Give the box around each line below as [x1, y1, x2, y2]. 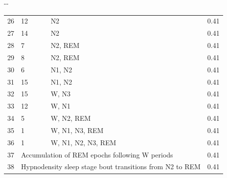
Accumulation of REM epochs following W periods [21, 149, 173, 159]
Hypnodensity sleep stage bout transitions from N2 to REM [21, 161, 201, 172]
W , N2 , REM [50, 113, 91, 123]
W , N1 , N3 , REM [50, 125, 104, 135]
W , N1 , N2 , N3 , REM [50, 137, 116, 147]
